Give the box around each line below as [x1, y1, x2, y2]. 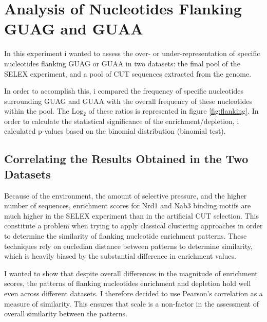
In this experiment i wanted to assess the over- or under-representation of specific [4, 48, 260, 59]
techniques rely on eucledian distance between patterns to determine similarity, [4, 240, 253, 251]
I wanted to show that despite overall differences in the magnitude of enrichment [4, 267, 258, 278]
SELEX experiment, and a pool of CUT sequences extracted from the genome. [4, 68, 252, 79]
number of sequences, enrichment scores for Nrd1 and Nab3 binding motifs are [4, 200, 251, 211]
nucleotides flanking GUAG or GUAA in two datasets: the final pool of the [4, 58, 240, 68]
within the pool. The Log [4, 105, 84, 116]
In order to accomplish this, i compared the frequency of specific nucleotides [4, 85, 243, 96]
